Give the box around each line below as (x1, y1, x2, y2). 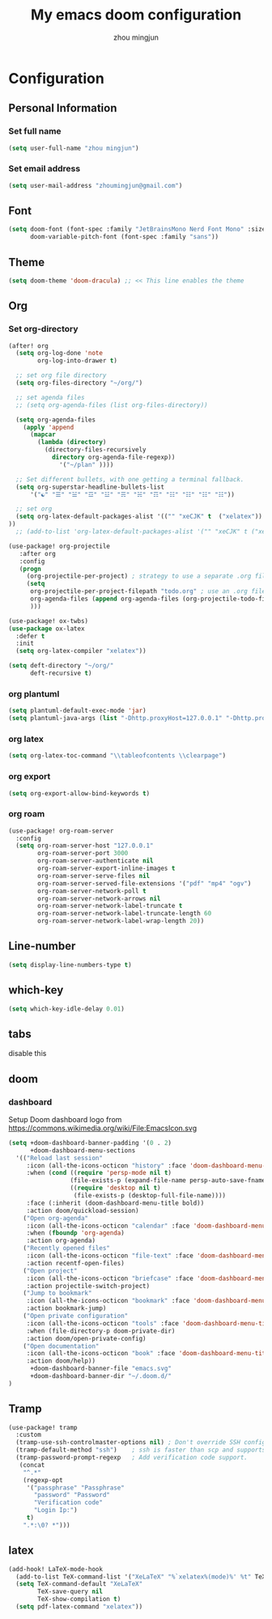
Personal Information (8, 101, 117, 115)
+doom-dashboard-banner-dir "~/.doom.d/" (29, 1372, 172, 1380)
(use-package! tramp (8, 1423, 79, 1431)
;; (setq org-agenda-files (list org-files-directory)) (15, 401, 208, 409)
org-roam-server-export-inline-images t (37, 864, 176, 873)
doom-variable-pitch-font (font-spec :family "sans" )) (29, 233, 219, 241)
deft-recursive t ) (29, 669, 92, 677)
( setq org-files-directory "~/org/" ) (15, 379, 143, 388)
